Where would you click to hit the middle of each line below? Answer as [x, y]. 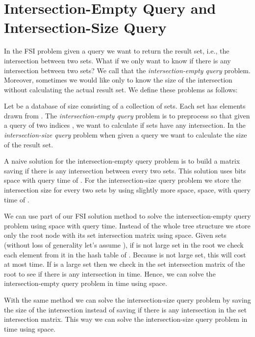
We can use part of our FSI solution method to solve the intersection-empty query [127, 216]
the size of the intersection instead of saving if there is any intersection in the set [125, 309]
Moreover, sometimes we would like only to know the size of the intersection [118, 80]
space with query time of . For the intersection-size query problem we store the [123, 180]
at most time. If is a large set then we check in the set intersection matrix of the [125, 264]
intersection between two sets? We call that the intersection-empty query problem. [127, 70]
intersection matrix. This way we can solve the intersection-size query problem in [126, 319]
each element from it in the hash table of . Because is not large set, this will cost [125, 254]
